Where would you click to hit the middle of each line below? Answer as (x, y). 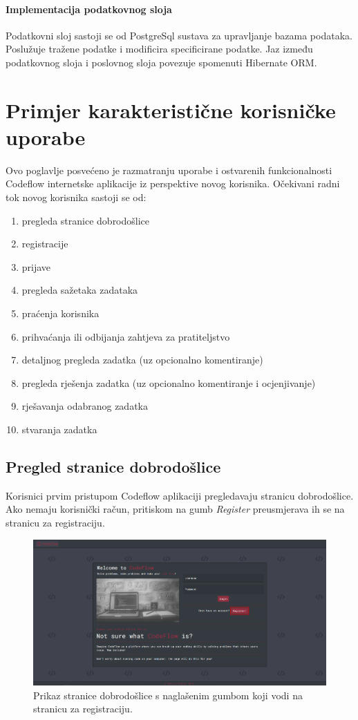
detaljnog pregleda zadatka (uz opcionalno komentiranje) (142, 360)
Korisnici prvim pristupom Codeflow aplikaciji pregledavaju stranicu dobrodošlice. (180, 495)
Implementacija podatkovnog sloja (89, 9)
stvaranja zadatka (59, 429)
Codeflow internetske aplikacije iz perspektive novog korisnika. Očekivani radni (173, 183)
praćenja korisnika (60, 313)
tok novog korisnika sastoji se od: (76, 197)
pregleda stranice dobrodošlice (86, 220)
